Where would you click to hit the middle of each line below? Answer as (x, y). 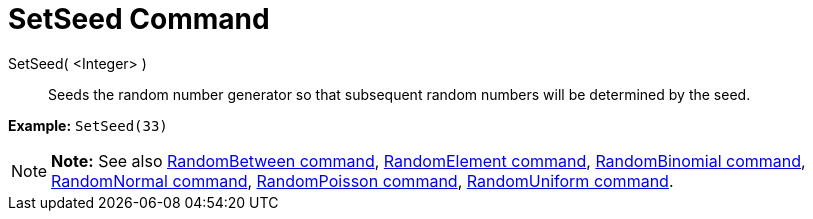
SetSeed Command (139, 19)
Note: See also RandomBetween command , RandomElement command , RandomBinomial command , (428, 160)
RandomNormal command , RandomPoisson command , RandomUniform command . (362, 180)
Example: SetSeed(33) (88, 125)
